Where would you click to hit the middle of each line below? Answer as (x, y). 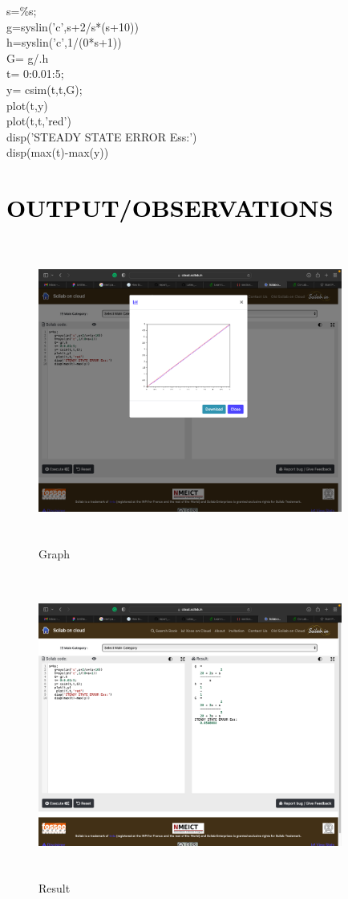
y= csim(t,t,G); (45, 89)
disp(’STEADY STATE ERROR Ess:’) (102, 136)
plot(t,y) (27, 105)
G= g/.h (28, 57)
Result (55, 887)
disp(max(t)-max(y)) (58, 152)
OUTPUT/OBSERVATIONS (170, 208)
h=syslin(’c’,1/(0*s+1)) (64, 42)
